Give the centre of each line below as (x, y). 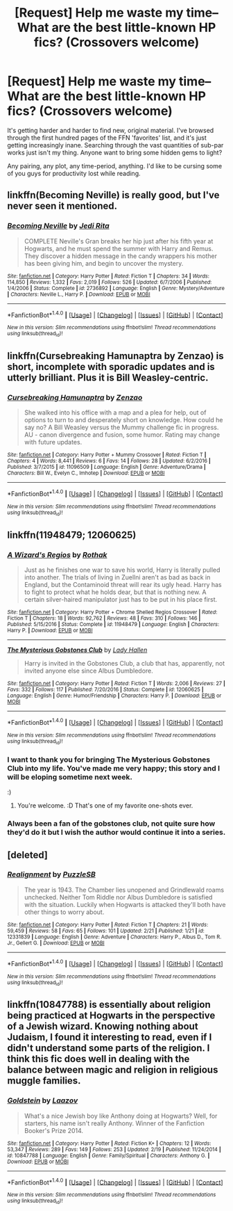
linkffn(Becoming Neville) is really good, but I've (113, 195)
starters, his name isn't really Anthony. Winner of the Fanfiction (114, 1123)
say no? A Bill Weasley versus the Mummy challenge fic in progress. (121, 427)
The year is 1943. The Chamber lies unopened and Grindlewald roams (124, 890)
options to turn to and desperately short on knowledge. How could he (123, 420)
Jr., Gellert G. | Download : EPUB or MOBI (56, 943)
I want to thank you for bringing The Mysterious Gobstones (109, 760)
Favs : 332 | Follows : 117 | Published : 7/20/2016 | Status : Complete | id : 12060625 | (105, 689)
